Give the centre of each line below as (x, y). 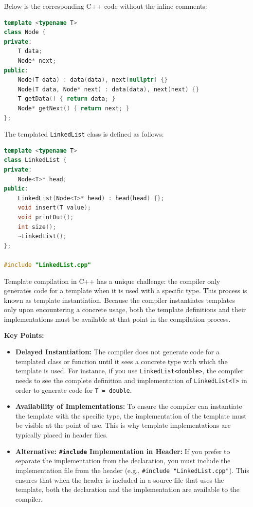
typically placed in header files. (62, 435)
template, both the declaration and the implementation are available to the (127, 489)
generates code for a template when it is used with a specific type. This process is (126, 290)
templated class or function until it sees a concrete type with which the (121, 361)
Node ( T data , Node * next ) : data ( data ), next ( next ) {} (108, 89)
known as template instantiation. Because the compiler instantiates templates (119, 300)
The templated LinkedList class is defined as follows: (84, 134)
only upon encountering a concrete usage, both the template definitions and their (125, 309)
